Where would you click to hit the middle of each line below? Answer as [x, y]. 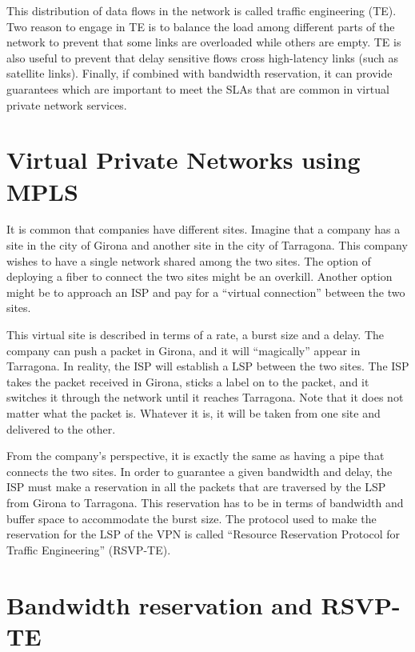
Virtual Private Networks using [184, 160]
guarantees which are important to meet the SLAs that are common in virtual [198, 88]
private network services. [67, 104]
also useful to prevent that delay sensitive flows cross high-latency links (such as [203, 57]
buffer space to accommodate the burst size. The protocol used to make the [192, 518]
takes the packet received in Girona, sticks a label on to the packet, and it [188, 381]
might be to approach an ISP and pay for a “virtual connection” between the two [206, 292]
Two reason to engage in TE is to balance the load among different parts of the [201, 26]
